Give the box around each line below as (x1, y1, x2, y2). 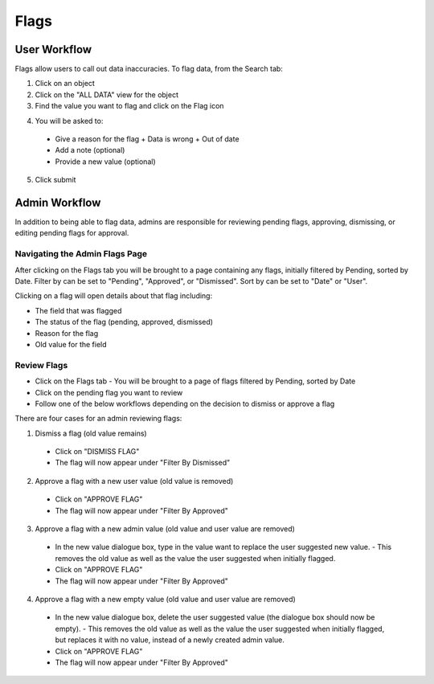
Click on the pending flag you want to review (35, 387, 183, 397)
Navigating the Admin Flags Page (14, 248, 148, 260)
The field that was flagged (35, 305, 122, 315)
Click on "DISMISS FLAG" (55, 447, 140, 457)
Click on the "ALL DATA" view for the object (35, 89, 178, 100)
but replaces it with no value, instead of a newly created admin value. (55, 635, 285, 645)
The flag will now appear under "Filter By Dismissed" (55, 458, 231, 468)
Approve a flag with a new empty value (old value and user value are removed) (35, 594, 297, 604)
